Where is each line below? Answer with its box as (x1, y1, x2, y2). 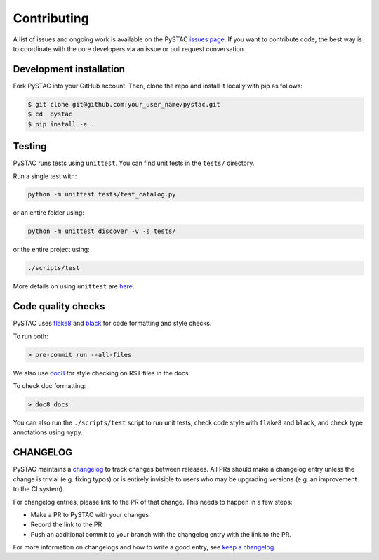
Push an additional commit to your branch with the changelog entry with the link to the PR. (30, 530, 291, 538)
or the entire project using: (13, 246, 91, 254)
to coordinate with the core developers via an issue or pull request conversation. (13, 44, 246, 53)
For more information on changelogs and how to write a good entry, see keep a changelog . (13, 543, 277, 552)
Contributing (13, 11, 89, 26)
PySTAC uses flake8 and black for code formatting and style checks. (13, 319, 212, 328)
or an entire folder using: (13, 208, 84, 217)
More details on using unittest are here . (13, 282, 135, 291)
